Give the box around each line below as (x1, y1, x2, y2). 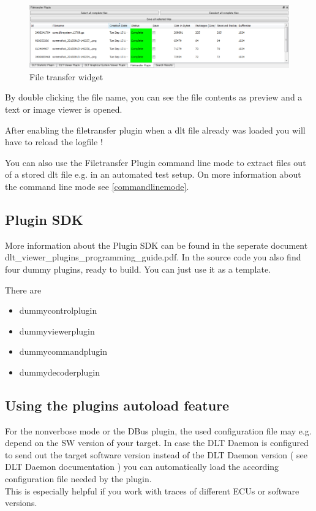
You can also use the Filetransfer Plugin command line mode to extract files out (5, 156, 306, 168)
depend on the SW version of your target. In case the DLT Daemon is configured (5, 436, 309, 449)
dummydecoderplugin (19, 365, 100, 378)
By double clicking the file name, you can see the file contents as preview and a (5, 91, 303, 104)
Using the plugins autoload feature (5, 395, 230, 414)
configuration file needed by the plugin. (5, 472, 152, 485)
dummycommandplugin (19, 345, 107, 358)
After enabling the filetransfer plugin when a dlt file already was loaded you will (5, 123, 306, 136)
